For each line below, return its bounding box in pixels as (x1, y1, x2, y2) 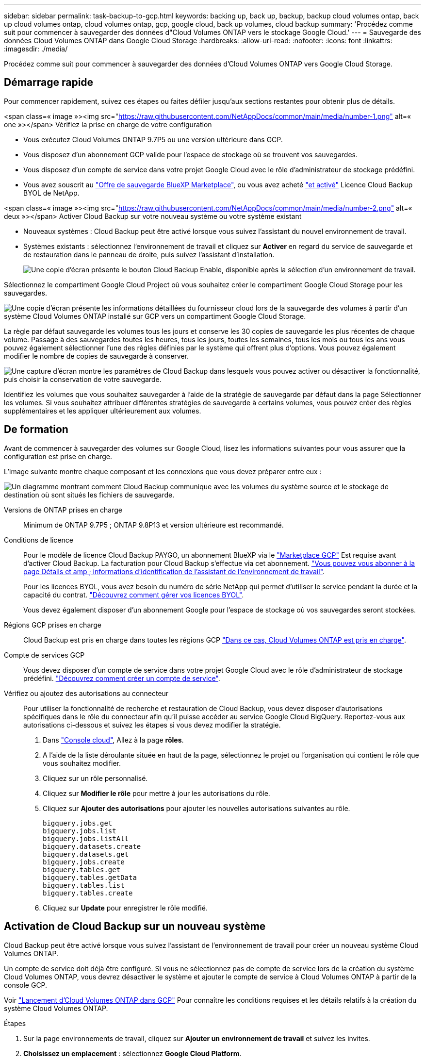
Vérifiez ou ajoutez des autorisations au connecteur (4, 689, 169, 697)
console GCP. (4, 980, 48, 989)
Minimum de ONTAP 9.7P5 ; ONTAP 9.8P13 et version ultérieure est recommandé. (23, 520, 284, 529)
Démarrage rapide (4, 76, 94, 89)
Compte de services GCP (4, 650, 85, 659)
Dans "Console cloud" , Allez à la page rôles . (43, 735, 184, 744)
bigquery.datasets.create (43, 842, 141, 850)
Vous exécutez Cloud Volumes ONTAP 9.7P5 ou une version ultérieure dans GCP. (23, 135, 283, 144)
